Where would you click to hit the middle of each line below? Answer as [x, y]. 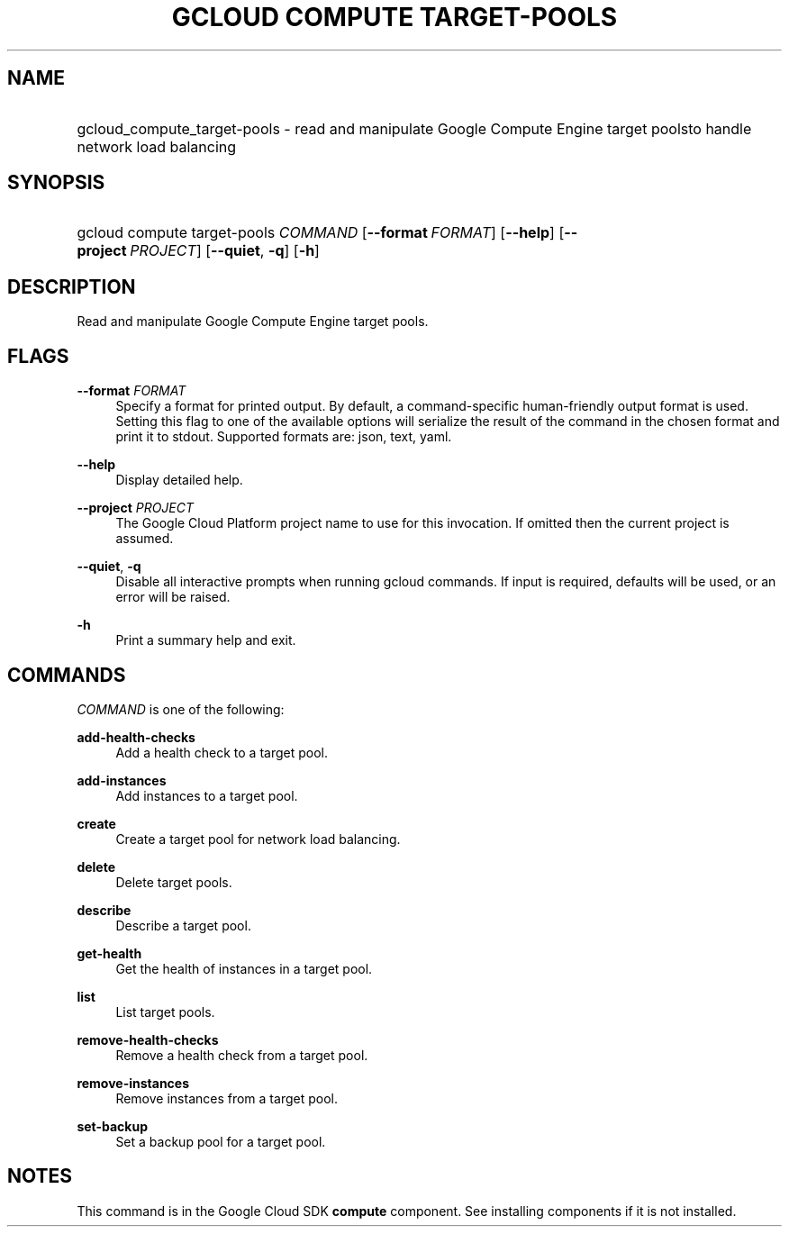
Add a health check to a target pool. [222, 752]
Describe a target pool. [183, 925]
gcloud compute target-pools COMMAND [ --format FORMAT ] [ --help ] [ [321, 233]
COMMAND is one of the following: [181, 709]
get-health [109, 953]
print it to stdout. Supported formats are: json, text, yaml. [284, 437]
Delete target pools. [174, 882]
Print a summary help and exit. [206, 640]
